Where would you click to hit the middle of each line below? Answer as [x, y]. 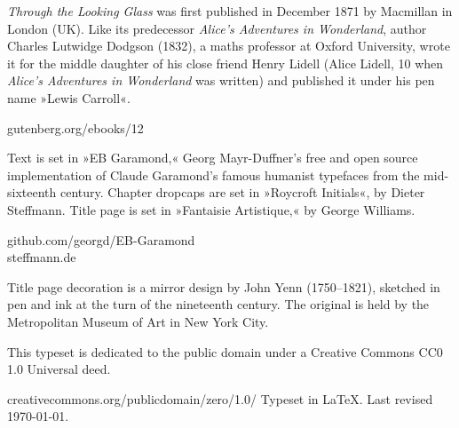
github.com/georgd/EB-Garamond [101, 239]
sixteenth [32, 192]
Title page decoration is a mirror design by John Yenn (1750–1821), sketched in [224, 286]
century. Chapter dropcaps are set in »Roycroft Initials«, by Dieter [242, 192]
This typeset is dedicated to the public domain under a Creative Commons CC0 [225, 351]
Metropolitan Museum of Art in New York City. [138, 321]
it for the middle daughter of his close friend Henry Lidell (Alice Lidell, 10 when [226, 63]
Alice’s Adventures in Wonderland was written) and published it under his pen [221, 80]
